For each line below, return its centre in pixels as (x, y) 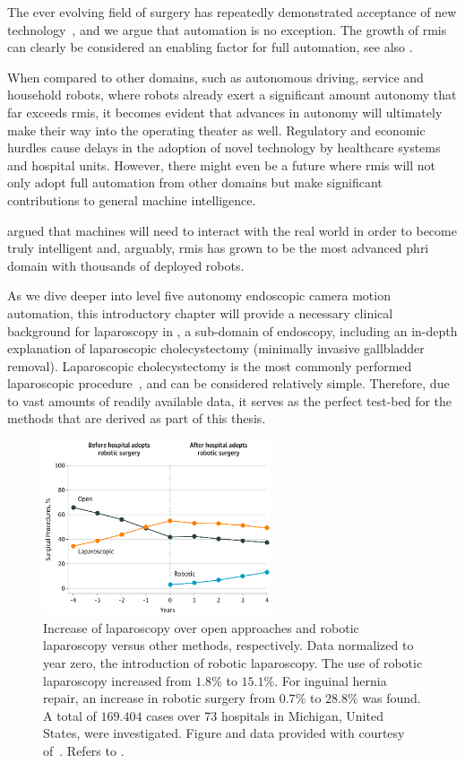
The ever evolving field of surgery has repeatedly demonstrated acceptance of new (232, 12)
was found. (392, 698)
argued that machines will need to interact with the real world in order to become (232, 230)
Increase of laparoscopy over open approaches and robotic (201, 627)
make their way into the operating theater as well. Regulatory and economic (216, 130)
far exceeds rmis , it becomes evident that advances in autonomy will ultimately (225, 112)
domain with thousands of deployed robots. (126, 265)
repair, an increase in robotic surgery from (159, 698)
